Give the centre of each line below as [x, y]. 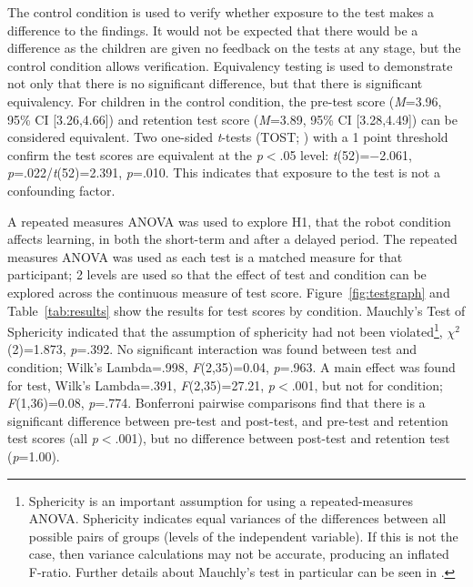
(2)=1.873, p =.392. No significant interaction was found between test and [212, 349]
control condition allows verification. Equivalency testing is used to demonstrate [230, 65]
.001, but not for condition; [367, 385]
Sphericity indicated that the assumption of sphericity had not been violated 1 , [225, 330]
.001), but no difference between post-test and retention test [282, 438]
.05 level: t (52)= [325, 154]
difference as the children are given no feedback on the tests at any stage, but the [234, 48]
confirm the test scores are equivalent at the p [135, 154]
